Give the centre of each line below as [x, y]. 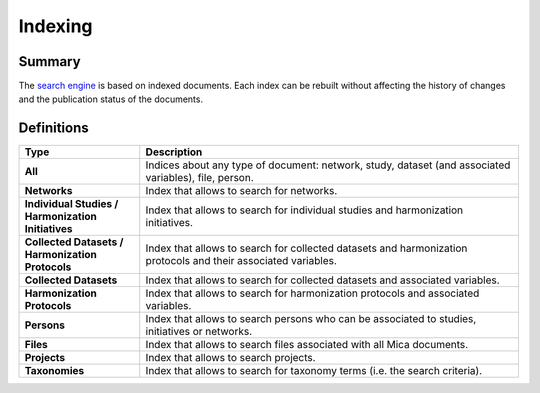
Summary [49, 61]
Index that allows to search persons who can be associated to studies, [311, 319]
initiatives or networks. [199, 332]
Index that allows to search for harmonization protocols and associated [312, 293]
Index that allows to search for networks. [241, 191]
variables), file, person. [199, 178]
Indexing [56, 26]
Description [174, 152]
